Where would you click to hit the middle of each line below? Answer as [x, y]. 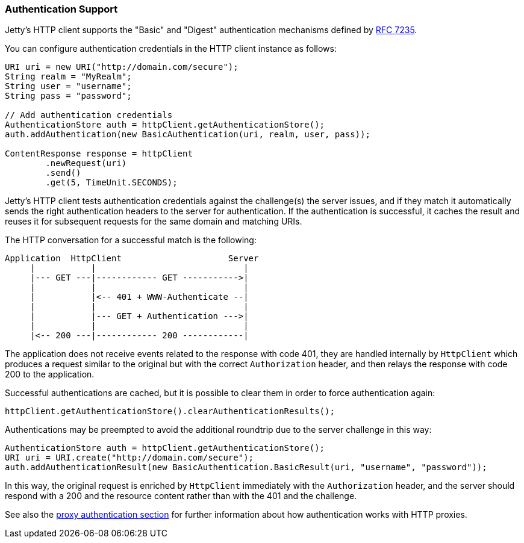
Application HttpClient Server [132, 259]
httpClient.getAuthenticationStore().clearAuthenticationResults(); [170, 411]
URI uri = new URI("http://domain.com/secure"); [122, 67]
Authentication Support [61, 9]
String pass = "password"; [68, 96]
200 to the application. [50, 374]
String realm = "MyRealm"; [68, 77]
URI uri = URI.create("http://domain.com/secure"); [129, 458]
